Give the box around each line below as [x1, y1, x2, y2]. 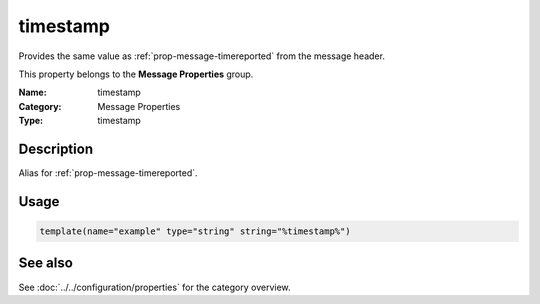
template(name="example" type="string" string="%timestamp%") [39, 226, 351, 237]
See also [18, 255, 74, 272]
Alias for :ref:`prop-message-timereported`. [18, 167, 199, 179]
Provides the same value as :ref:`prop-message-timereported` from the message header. [18, 50, 385, 62]
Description [18, 140, 94, 157]
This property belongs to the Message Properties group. [18, 68, 254, 80]
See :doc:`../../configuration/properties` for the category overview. [18, 281, 291, 293]
